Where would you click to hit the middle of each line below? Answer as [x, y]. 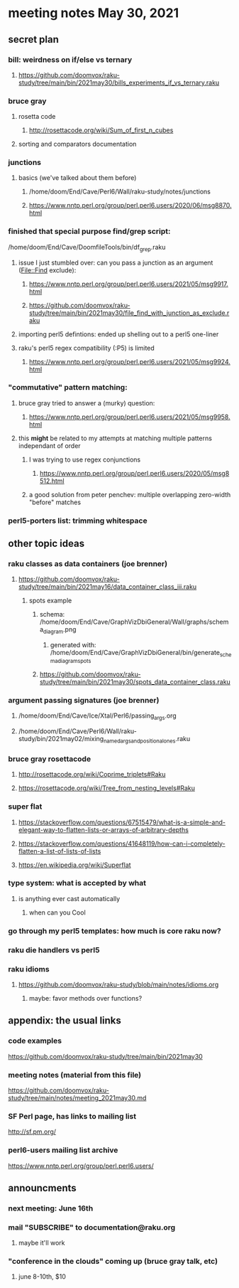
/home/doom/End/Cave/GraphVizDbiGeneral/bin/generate [135, 653]
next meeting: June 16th [51, 1208]
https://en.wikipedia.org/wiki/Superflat [74, 865]
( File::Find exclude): [47, 270]
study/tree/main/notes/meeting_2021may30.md [77, 1097]
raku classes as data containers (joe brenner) [88, 564]
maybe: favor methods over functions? [85, 998]
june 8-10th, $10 [42, 1277]
